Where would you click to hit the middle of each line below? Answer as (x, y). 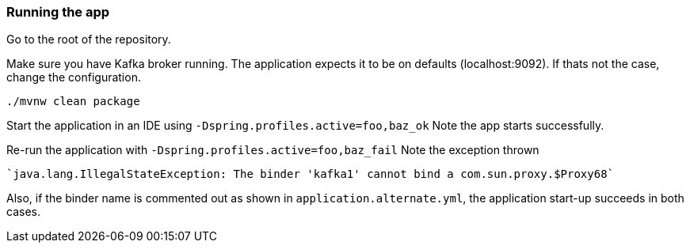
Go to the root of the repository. (89, 40)
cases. (23, 212)
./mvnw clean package (73, 102)
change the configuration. (74, 77)
